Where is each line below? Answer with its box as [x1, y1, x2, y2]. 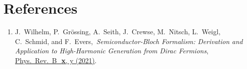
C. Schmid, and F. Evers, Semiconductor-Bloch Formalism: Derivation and [15, 36, 243, 46]
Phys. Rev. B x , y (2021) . [15, 55, 97, 65]
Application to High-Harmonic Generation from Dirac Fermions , [15, 46, 209, 56]
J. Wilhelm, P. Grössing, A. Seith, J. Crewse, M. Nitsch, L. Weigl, [15, 26, 221, 37]
